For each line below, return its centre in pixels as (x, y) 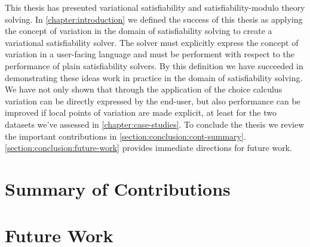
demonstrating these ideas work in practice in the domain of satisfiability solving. (154, 77)
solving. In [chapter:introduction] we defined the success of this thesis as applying (154, 19)
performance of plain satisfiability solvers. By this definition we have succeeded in (154, 65)
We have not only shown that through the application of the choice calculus (144, 89)
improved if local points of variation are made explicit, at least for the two (141, 112)
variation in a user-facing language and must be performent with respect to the (150, 54)
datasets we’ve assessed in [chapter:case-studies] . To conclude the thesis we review (155, 124)
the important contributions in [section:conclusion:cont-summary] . (125, 136)
